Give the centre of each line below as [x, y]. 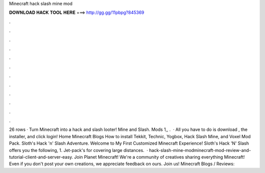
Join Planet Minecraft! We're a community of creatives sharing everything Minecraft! [159, 157]
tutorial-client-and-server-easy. [41, 157]
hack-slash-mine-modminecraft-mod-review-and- [200, 150]
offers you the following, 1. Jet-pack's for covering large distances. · [79, 150]
